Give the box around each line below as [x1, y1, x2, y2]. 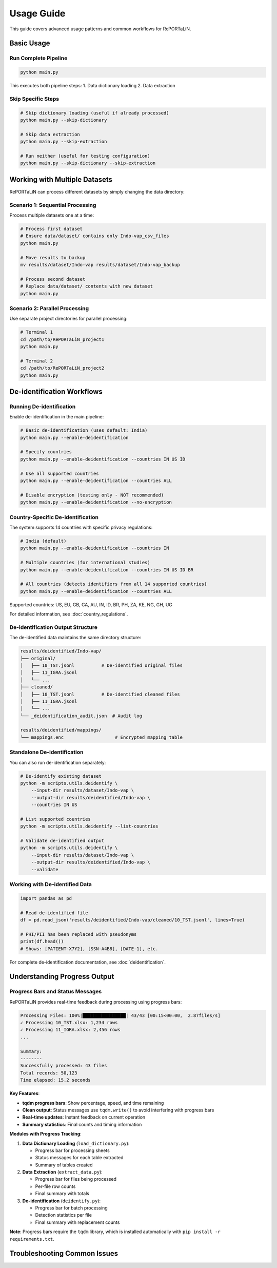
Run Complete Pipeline [9, 54, 68, 62]
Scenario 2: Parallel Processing [9, 304, 89, 312]
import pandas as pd [20, 895, 72, 901]
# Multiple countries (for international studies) [20, 560, 151, 566]
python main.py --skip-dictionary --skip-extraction [20, 160, 156, 166]
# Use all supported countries [20, 470, 100, 476]
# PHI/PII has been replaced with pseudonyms [20, 931, 137, 937]
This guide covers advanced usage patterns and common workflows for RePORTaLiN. [9, 26, 191, 32]
